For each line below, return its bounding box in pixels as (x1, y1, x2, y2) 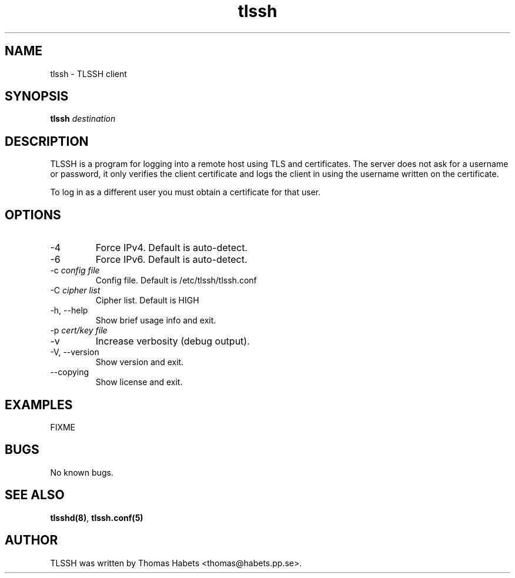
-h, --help (50, 305, 88, 316)
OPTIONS (5, 207, 61, 222)
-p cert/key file (50, 325, 108, 336)
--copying (50, 367, 89, 377)
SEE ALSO (5, 487, 65, 503)
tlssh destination (50, 113, 116, 124)
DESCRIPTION (5, 133, 89, 149)
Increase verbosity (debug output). (95, 335, 250, 348)
